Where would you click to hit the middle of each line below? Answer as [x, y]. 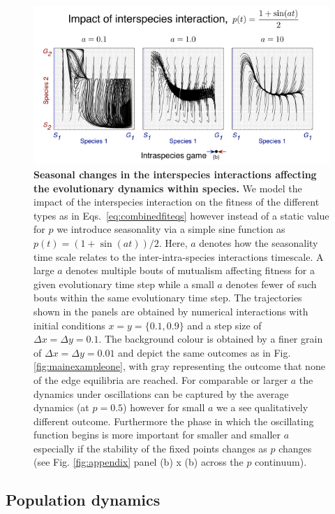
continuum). [281, 462]
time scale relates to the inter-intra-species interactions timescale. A [179, 256]
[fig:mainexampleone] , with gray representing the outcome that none [179, 366]
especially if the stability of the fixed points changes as [150, 448]
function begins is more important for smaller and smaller [157, 435]
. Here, [173, 242]
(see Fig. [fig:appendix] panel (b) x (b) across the [139, 462]
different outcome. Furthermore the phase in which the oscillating [174, 421]
